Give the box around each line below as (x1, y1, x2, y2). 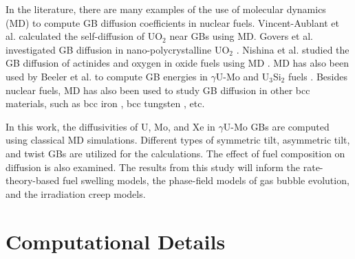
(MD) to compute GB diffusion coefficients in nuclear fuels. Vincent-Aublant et (6, 15, 339, 30)
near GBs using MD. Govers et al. (169, 29, 313, 43)
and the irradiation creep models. (6, 186, 146, 201)
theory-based (6, 173, 60, 188)
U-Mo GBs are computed (223, 119, 330, 133)
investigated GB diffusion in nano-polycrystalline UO (6, 42, 230, 56)
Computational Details (6, 227, 226, 255)
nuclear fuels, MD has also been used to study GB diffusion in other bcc (6, 82, 310, 97)
